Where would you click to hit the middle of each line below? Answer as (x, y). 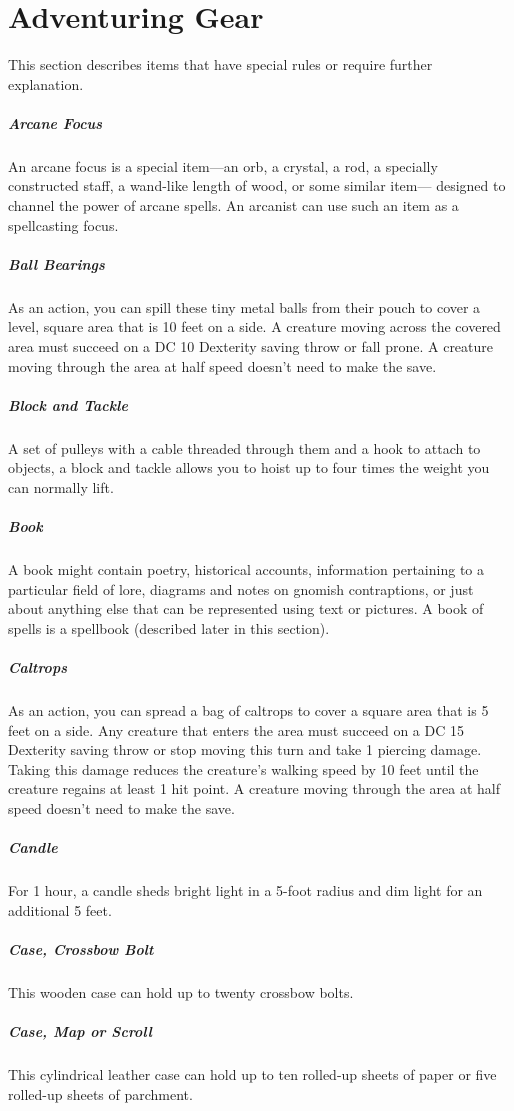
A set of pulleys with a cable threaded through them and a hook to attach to (244, 447)
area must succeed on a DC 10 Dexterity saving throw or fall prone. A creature (251, 346)
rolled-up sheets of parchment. (100, 1093)
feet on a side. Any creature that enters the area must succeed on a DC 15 (236, 729)
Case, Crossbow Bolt (81, 948)
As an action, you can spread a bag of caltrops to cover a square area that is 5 (248, 710)
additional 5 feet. (60, 909)
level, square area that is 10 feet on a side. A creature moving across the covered (254, 326)
